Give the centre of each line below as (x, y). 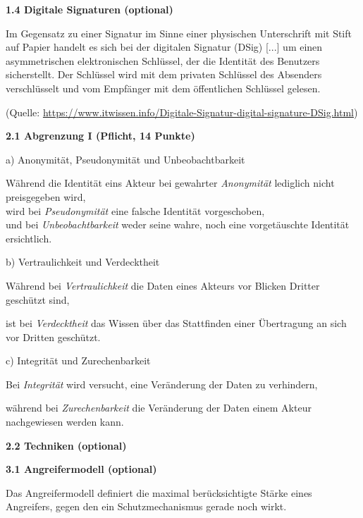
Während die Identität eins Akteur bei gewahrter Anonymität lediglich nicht (170, 183)
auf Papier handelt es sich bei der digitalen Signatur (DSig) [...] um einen (164, 47)
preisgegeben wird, (46, 196)
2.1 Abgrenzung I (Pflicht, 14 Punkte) (100, 136)
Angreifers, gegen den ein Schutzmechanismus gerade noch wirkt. (146, 506)
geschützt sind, (38, 299)
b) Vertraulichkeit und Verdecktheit (83, 262)
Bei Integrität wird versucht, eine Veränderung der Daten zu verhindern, (162, 384)
